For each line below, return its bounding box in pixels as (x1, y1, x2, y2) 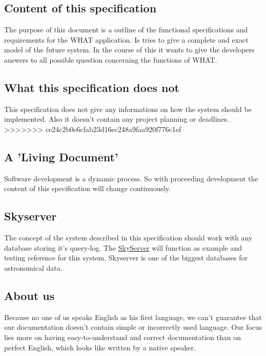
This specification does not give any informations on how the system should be (4, 103, 252, 114)
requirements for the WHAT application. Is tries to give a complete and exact (4, 34, 249, 45)
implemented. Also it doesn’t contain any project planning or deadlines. (4, 114, 230, 124)
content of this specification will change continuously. (4, 183, 171, 194)
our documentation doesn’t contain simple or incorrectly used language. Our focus (4, 322, 262, 332)
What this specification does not (4, 79, 179, 95)
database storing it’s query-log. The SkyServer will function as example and (4, 242, 242, 253)
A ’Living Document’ (4, 148, 118, 164)
